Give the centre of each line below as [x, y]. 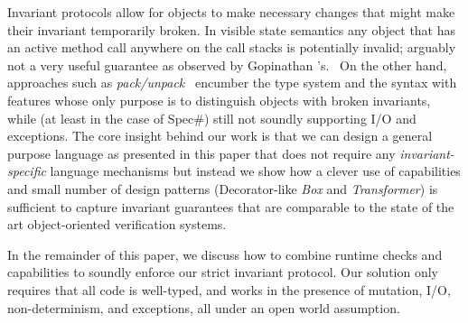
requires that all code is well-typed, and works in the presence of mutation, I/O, [229, 289]
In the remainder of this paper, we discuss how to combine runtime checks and [225, 254]
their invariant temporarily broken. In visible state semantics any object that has [232, 29]
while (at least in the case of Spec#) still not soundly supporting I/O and [212, 118]
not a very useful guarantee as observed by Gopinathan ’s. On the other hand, [227, 65]
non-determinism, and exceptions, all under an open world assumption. [204, 307]
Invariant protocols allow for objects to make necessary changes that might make [231, 12]
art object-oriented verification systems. [117, 224]
